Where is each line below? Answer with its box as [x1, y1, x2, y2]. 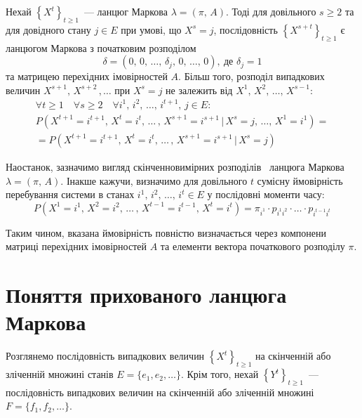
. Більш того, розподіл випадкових [178, 69, 325, 84]
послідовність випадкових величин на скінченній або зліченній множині [6, 384, 314, 399]
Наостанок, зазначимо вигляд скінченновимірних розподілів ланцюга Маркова [6, 159, 344, 174]
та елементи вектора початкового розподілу [160, 239, 345, 254]
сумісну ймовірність [257, 173, 343, 188]
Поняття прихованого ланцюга [6, 280, 287, 309]
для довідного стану [6, 22, 91, 37]
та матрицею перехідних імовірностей [6, 69, 168, 84]
